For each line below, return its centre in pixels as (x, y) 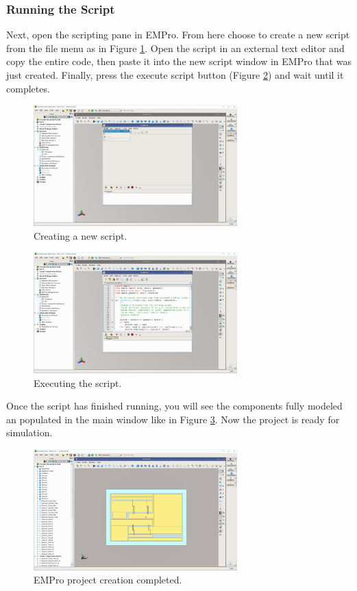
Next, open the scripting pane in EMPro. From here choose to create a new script (178, 35)
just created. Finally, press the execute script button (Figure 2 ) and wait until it (175, 75)
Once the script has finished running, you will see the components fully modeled (174, 406)
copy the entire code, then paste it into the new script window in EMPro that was (179, 61)
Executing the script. (78, 382)
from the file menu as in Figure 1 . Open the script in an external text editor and (175, 48)
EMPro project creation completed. (108, 580)
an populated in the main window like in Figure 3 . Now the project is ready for (173, 419)
